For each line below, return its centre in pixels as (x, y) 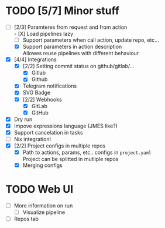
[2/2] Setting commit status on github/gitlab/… (78, 66)
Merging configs (42, 165)
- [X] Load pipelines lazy (44, 34)
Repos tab (26, 219)
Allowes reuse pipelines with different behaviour (81, 53)
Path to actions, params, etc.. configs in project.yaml (87, 152)
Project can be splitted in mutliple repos (71, 159)
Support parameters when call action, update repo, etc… (91, 40)
